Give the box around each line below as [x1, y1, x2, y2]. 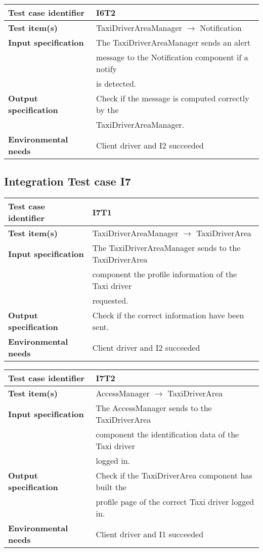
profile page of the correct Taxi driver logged [96, 496, 254, 508]
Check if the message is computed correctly [96, 92, 249, 104]
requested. [92, 295, 128, 307]
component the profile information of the [92, 268, 237, 280]
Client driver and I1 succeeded [96, 528, 204, 540]
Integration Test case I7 [4, 173, 131, 189]
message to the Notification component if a [96, 51, 248, 63]
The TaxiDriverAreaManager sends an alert [96, 36, 251, 48]
